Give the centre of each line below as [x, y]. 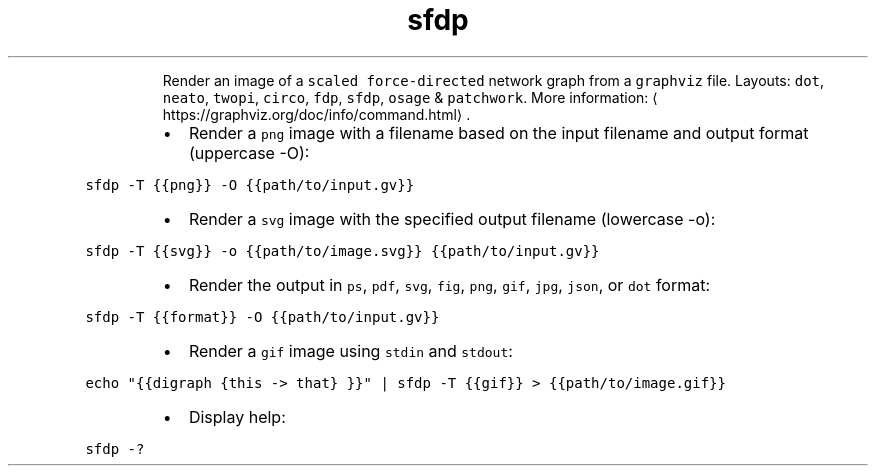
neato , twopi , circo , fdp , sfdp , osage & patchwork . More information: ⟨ [410, 97]
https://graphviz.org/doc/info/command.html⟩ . [316, 114]
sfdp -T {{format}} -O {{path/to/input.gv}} [262, 316]
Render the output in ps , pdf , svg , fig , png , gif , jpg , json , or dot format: [449, 284]
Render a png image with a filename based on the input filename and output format [498, 132]
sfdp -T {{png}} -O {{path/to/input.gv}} [250, 184]
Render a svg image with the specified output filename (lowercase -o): [452, 218]
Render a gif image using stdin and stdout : [350, 350]
